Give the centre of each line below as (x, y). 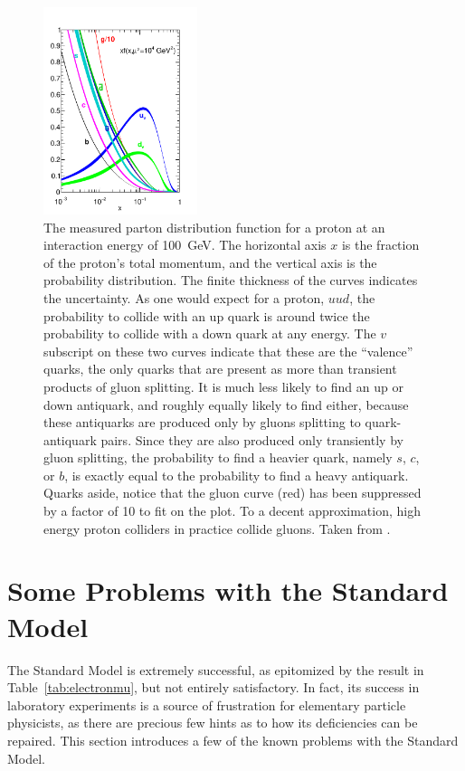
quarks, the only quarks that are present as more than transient (220, 369)
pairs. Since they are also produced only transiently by (252, 439)
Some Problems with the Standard (228, 590)
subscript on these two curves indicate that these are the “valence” (228, 351)
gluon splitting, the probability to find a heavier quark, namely (218, 457)
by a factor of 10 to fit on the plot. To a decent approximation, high (232, 511)
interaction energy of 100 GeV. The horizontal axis (185, 245)
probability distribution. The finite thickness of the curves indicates (231, 280)
